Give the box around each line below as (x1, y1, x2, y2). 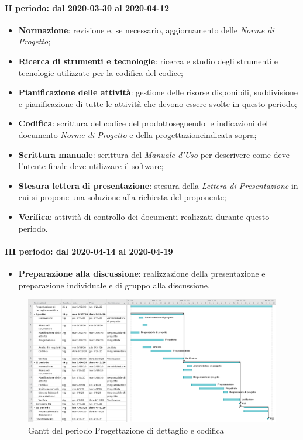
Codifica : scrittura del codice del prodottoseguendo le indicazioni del (18, 117, 268, 129)
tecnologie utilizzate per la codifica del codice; (18, 66, 183, 78)
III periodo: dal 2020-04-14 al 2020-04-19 (5, 245, 173, 257)
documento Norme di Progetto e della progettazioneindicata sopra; (18, 128, 257, 140)
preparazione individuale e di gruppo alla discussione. (18, 279, 210, 291)
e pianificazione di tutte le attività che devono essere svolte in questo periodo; (18, 97, 297, 109)
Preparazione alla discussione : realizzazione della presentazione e (18, 267, 266, 279)
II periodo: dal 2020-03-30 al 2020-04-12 (5, 1, 170, 13)
